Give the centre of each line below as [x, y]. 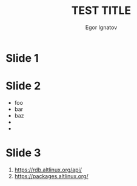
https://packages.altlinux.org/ [51, 176]
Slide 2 [23, 86]
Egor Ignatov [101, 27]
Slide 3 [23, 153]
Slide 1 [22, 58]
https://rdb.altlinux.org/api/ [48, 170]
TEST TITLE [101, 11]
